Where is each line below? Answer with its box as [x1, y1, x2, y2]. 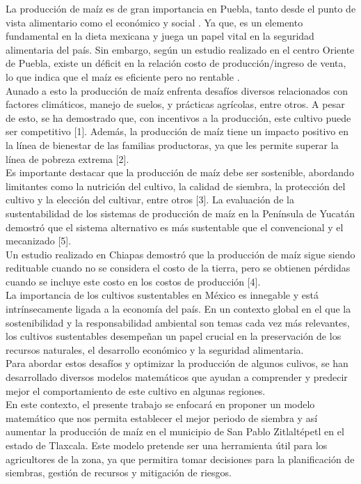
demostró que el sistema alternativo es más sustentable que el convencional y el [6, 219, 344, 234]
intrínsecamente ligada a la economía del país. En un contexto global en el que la [6, 302, 351, 316]
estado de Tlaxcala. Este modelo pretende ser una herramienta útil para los [6, 438, 328, 452]
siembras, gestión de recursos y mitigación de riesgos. [6, 465, 232, 480]
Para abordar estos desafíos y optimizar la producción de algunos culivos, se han [6, 356, 348, 370]
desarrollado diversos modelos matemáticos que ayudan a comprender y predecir [6, 370, 348, 384]
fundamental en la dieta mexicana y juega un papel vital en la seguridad [6, 29, 314, 43]
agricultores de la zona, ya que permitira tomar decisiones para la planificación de [6, 451, 355, 466]
